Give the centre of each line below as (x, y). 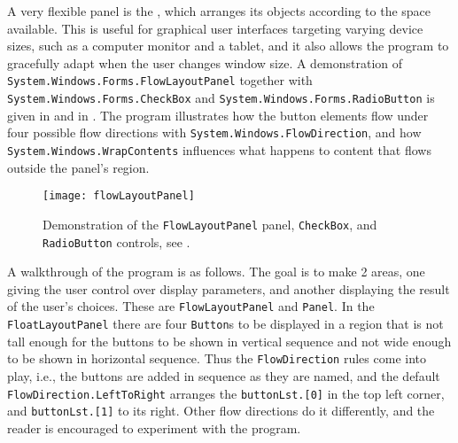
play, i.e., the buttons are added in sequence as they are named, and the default (224, 375)
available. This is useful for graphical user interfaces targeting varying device (215, 28)
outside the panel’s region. (78, 167)
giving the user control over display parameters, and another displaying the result (229, 288)
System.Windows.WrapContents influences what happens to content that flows (219, 149)
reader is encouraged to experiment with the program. (154, 427)
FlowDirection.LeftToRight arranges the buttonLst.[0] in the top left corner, (226, 393)
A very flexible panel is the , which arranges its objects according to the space (219, 11)
